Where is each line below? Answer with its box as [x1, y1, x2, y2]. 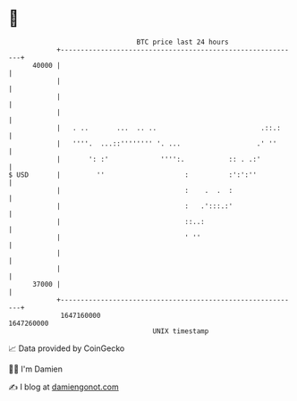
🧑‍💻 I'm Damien [8, 363, 64, 374]
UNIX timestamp [152, 326, 209, 336]
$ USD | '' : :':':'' [8, 170, 257, 180]
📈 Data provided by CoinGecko [8, 343, 125, 354]
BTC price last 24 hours [136, 38, 229, 46]
